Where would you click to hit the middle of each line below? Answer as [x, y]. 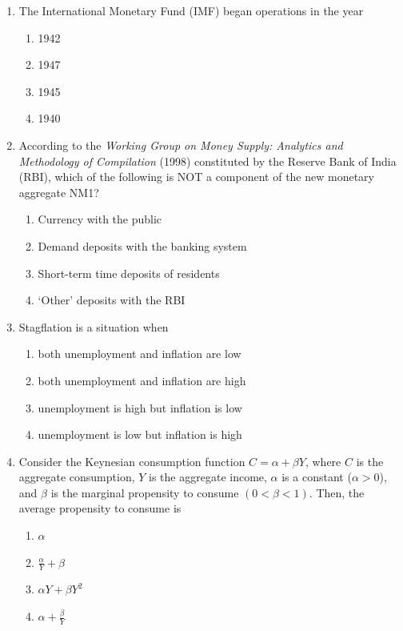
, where [323, 461]
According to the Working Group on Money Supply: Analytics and [181, 145]
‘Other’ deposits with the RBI [112, 300]
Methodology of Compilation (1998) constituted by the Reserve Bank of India [207, 161]
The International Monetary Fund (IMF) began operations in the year [191, 10]
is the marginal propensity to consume [145, 492]
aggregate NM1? [59, 192]
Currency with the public [100, 219]
